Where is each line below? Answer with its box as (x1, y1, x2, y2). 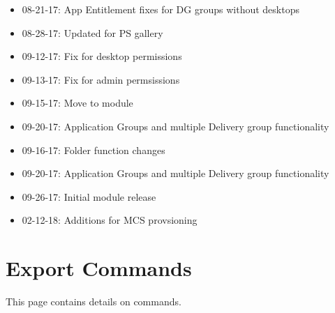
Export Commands (6, 254, 192, 282)
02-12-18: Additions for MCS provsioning (22, 213, 198, 227)
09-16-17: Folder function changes (22, 142, 165, 157)
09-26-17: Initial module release (22, 189, 156, 204)
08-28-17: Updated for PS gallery (22, 25, 163, 40)
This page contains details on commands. (6, 294, 181, 309)
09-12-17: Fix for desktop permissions (22, 49, 182, 63)
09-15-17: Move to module (22, 96, 133, 110)
